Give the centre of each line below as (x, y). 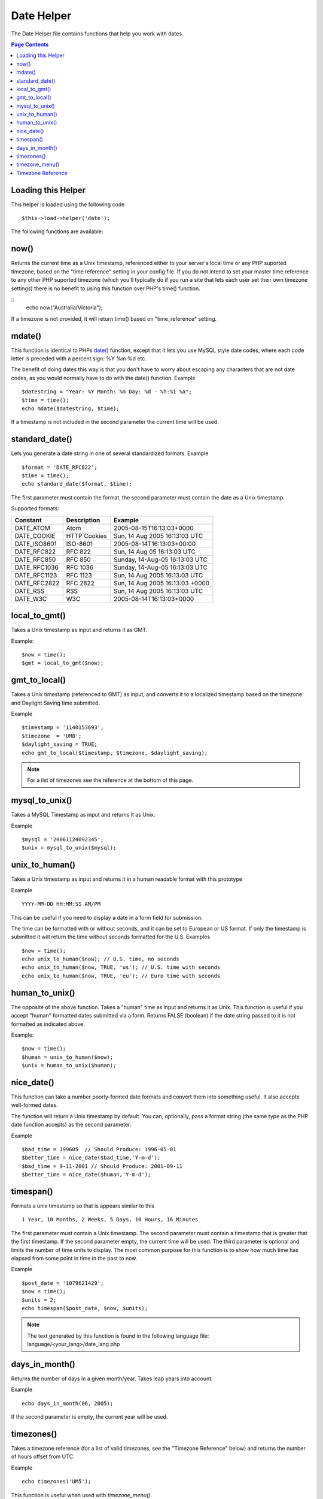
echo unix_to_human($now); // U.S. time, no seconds (100, 959)
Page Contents (30, 44)
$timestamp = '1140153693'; (63, 728)
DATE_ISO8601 (36, 544)
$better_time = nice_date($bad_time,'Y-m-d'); (91, 1158)
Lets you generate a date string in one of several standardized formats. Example (110, 453)
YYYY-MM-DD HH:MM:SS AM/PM (61, 904)
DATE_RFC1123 (36, 575)
